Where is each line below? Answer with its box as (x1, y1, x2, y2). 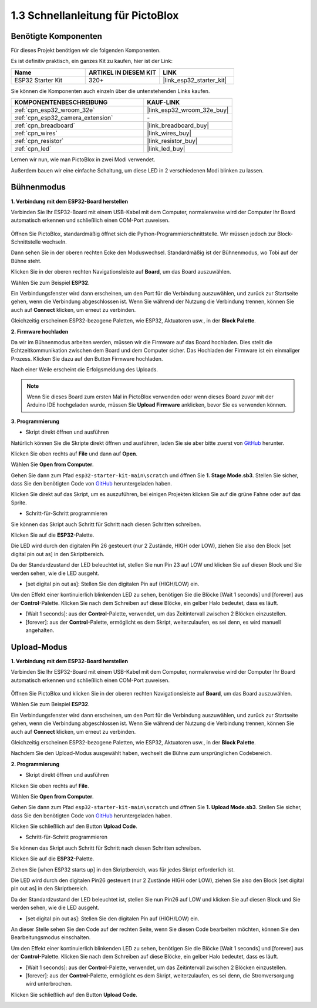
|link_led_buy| (147, 145, 186, 153)
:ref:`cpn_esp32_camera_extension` (14, 114, 113, 122)
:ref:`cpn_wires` (14, 129, 58, 138)
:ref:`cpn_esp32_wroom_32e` (14, 106, 95, 114)
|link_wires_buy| (147, 129, 192, 138)
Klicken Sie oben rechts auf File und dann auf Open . (11, 450, 138, 457)
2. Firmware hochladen (11, 328, 69, 335)
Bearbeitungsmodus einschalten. (11, 934, 91, 941)
